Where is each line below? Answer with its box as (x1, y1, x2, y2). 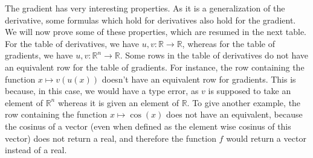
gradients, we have (5, 49, 73, 62)
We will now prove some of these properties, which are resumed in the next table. (5, 25, 307, 38)
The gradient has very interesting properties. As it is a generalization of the (5, 2, 285, 14)
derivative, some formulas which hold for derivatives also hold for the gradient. (5, 13, 296, 26)
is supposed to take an (208, 84, 291, 97)
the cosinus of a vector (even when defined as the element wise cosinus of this (5, 119, 291, 132)
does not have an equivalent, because (166, 108, 303, 121)
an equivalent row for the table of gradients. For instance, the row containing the (5, 60, 305, 73)
